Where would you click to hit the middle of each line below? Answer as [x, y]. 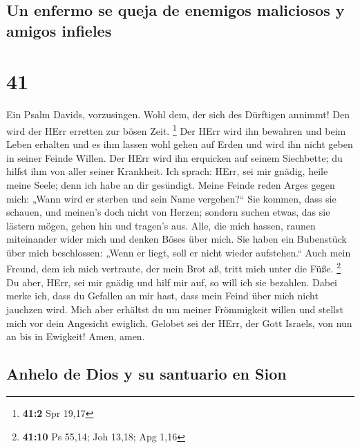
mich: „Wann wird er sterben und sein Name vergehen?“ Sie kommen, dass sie [171, 198]
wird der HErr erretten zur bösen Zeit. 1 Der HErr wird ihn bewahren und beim [176, 129]
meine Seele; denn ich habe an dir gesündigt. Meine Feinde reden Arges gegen [171, 184]
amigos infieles [59, 30]
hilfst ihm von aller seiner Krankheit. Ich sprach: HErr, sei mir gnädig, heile [167, 171]
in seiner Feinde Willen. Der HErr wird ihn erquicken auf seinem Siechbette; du [174, 157]
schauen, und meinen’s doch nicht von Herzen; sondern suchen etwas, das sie [168, 212]
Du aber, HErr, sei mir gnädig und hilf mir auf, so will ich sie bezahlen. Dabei [172, 282]
